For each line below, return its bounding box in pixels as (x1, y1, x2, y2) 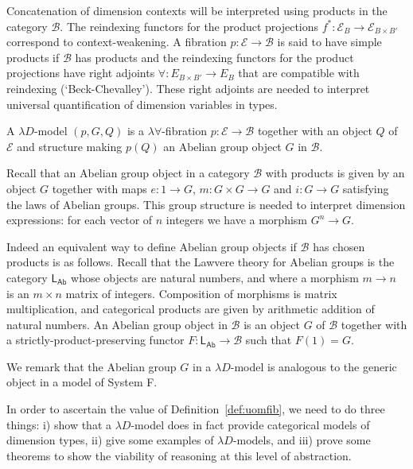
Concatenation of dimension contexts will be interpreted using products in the (6, 2, 388, 18)
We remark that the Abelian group (6, 358, 177, 374)
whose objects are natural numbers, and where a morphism (71, 269, 359, 285)
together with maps (52, 180, 147, 196)
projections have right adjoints (6, 64, 155, 81)
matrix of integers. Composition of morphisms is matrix (65, 285, 337, 301)
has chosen (313, 238, 365, 254)
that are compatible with (238, 64, 360, 81)
